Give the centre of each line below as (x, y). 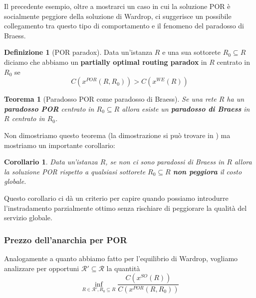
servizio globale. (28, 218)
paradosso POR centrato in (49, 108)
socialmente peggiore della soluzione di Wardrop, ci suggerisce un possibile (118, 16)
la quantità (123, 268)
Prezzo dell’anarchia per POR (66, 239)
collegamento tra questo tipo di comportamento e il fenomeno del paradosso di (124, 26)
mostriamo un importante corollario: (60, 145)
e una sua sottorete (191, 52)
